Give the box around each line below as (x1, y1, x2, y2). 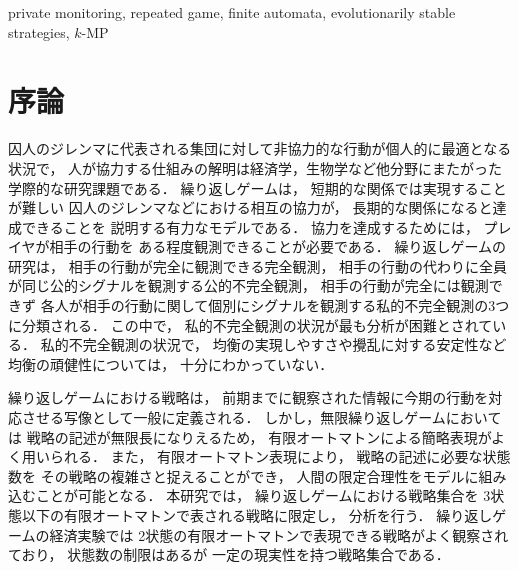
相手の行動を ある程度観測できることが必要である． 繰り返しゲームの (49, 236, 507, 257)
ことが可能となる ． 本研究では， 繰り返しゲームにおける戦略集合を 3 (35, 485, 491, 506)
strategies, (8, 21, 70, 42)
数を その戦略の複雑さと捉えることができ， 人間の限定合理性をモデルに (8, 465, 479, 486)
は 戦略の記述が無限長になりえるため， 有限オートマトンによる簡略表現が (8, 426, 492, 447)
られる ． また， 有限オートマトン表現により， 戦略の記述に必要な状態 (49, 446, 511, 467)
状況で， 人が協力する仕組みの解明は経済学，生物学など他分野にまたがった (8, 157, 503, 178)
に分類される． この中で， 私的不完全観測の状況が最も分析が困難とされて (8, 314, 493, 335)
